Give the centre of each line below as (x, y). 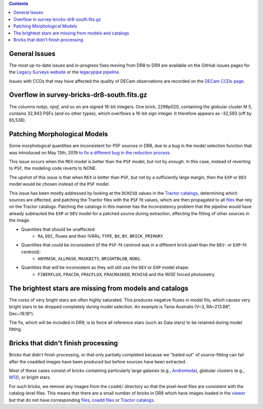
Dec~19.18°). (22, 314)
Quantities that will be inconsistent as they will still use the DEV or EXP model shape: (105, 267)
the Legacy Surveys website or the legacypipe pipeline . (65, 72)
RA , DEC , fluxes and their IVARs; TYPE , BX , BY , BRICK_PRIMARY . (101, 236)
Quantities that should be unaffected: (58, 229)
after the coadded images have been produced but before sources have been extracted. (98, 362)
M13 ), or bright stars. (30, 377)
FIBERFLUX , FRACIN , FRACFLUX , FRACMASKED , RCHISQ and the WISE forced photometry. (127, 274)
